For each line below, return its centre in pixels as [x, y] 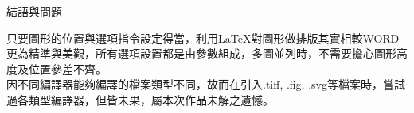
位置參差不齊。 [67, 68]
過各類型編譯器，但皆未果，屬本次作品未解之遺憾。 [140, 99]
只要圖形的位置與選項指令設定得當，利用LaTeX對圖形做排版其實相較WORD [203, 38]
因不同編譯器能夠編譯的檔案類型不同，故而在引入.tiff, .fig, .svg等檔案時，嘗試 [206, 84]
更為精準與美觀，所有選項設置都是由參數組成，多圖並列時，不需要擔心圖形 [201, 53]
